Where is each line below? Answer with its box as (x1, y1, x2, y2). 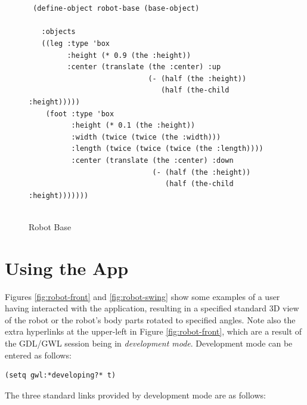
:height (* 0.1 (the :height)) (71, 121, 196, 130)
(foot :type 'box (45, 109, 114, 118)
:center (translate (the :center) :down (71, 156, 234, 165)
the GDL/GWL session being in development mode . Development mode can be (5, 336, 293, 349)
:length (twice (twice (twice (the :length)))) (71, 144, 263, 153)
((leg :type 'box (41, 39, 110, 48)
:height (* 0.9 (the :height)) (67, 51, 191, 60)
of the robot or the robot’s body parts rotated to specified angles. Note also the (5, 313, 296, 326)
